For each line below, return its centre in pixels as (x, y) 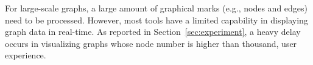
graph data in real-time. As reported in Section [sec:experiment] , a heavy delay (153, 32)
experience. (26, 55)
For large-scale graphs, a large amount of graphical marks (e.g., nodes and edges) (156, 8)
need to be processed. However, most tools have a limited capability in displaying (156, 20)
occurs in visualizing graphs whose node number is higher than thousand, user (151, 43)
